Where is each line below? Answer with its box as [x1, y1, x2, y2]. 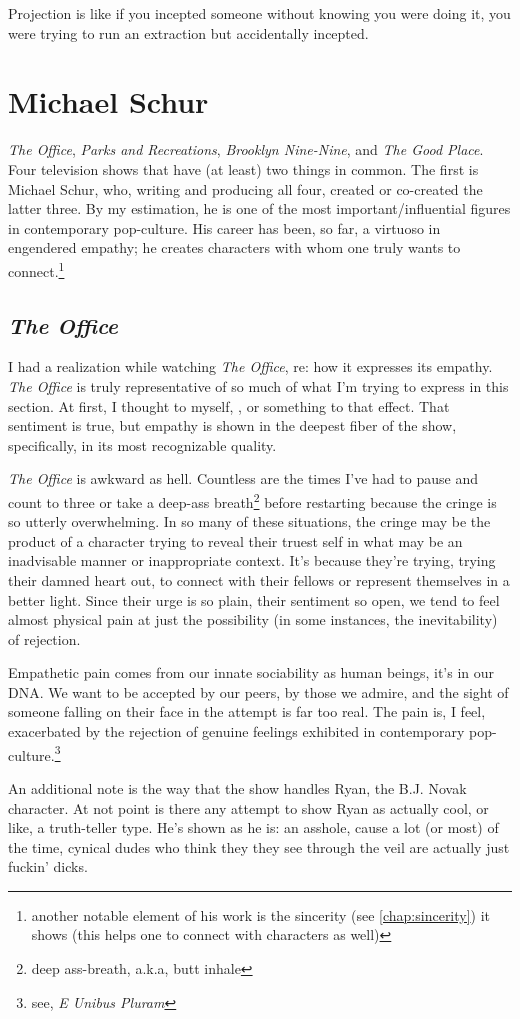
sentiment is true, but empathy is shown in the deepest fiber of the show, [8, 415, 457, 436]
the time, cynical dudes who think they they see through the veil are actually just [8, 836, 510, 857]
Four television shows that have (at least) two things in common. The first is [8, 158, 479, 179]
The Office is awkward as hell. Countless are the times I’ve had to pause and [8, 468, 478, 489]
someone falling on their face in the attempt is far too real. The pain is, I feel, [8, 701, 486, 722]
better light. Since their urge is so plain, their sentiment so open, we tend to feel [8, 589, 500, 610]
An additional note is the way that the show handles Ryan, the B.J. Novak [8, 777, 467, 798]
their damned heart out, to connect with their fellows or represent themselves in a [8, 569, 510, 590]
